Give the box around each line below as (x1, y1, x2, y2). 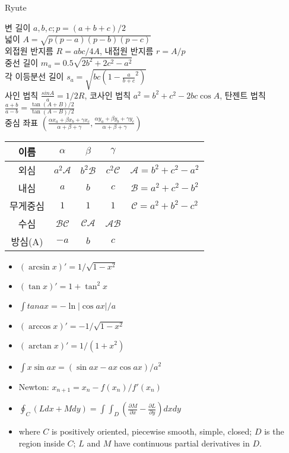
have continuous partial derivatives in (113, 436, 250, 449)
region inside (18, 436, 65, 449)
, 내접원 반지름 (99, 44, 154, 56)
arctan (28, 341, 52, 350)
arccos (28, 322, 51, 331)
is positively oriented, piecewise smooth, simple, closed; (51, 425, 252, 437)
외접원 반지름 (5, 44, 53, 56)
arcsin (28, 262, 50, 271)
